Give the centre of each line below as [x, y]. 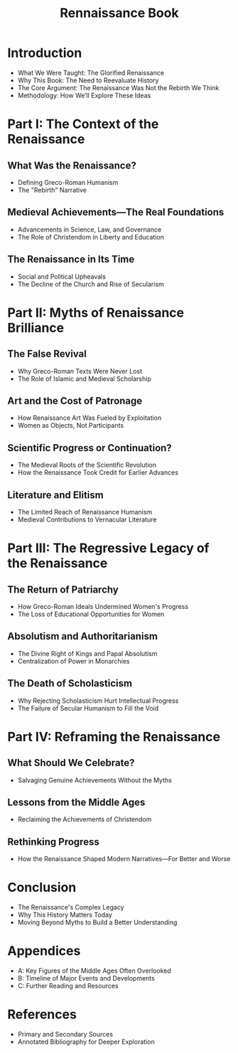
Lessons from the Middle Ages [76, 803]
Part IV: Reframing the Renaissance [114, 736]
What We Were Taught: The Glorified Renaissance [91, 72]
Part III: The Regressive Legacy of [108, 548]
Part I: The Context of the [83, 124]
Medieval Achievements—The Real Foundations [116, 212]
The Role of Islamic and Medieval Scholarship [84, 379]
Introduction [45, 53]
